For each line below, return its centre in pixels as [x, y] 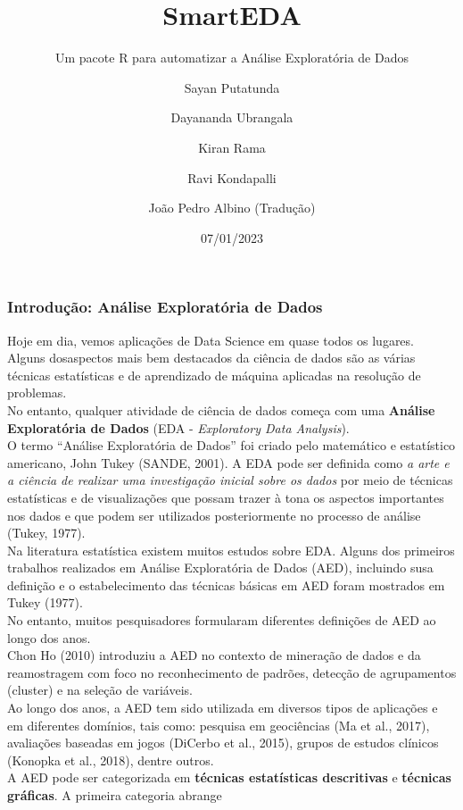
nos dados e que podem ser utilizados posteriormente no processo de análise [214, 515]
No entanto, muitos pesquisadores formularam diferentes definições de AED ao [222, 620]
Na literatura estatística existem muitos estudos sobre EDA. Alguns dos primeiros [231, 550]
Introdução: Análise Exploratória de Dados [165, 307]
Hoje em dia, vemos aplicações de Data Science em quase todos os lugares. [211, 340]
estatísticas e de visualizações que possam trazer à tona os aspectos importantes [226, 497]
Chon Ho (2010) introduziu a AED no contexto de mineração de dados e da [214, 655]
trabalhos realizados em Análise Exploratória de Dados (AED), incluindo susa [220, 568]
